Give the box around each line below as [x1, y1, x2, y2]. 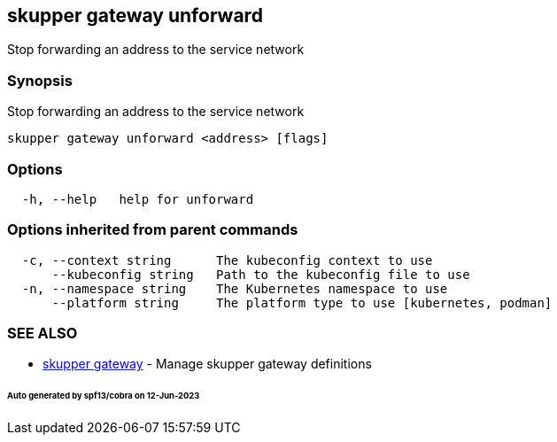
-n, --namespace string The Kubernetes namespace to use [21, 281, 448, 296]
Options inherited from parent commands [7, 221, 298, 239]
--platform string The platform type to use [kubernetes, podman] [51, 295, 553, 310]
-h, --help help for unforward [21, 191, 254, 206]
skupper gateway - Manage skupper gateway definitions [43, 356, 372, 372]
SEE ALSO [7, 324, 78, 343]
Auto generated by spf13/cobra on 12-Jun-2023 [7, 391, 200, 401]
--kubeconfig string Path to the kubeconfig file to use [51, 267, 470, 282]
